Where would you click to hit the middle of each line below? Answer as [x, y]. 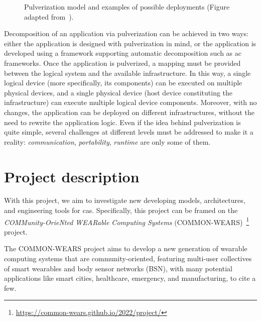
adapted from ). [49, 16]
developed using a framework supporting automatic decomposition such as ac [123, 53]
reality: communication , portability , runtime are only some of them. [107, 141]
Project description [72, 176]
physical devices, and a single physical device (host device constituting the [118, 92]
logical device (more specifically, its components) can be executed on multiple [123, 83]
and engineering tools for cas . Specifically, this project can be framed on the [121, 210]
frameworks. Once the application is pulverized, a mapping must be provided [122, 63]
